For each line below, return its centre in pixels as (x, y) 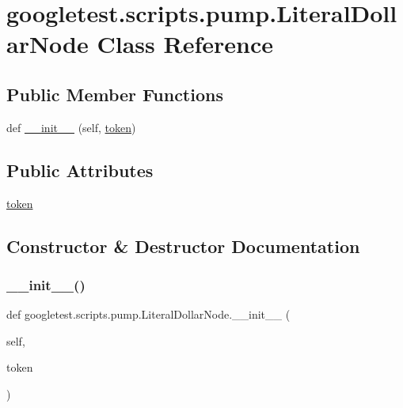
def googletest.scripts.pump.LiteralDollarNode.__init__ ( (148, 314)
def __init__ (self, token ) (71, 127)
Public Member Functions (115, 94)
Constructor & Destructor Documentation (183, 246)
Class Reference (185, 44)
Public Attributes (80, 170)
